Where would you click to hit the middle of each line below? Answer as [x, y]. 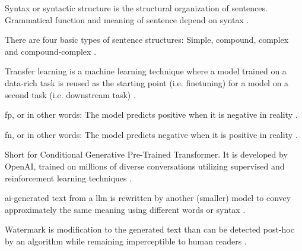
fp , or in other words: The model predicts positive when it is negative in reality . [151, 114]
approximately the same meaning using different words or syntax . [125, 209]
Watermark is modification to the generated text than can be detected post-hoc [150, 229]
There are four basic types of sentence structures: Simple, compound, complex [147, 40]
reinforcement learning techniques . [69, 178]
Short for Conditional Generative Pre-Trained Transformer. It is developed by [146, 154]
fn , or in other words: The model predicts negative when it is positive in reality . [151, 134]
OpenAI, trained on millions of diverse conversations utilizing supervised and [145, 166]
